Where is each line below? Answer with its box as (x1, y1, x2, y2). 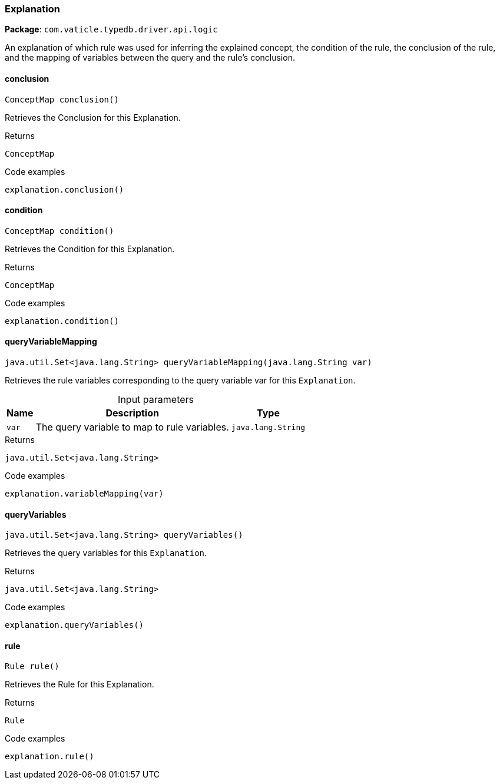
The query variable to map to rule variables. (35, 421, 229, 434)
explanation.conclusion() (5, 184, 124, 194)
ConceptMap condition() (5, 226, 114, 236)
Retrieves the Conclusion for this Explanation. (5, 112, 181, 123)
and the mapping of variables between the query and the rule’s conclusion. (5, 52, 295, 63)
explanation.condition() (5, 316, 119, 326)
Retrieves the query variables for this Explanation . (5, 548, 207, 558)
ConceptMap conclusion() (5, 94, 119, 104)
